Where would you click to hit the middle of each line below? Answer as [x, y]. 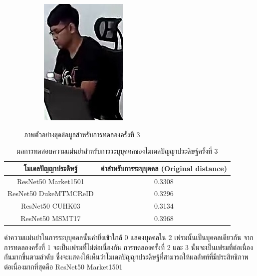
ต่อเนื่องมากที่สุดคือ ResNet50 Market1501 [63, 267]
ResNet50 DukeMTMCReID [51, 193]
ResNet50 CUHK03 [50, 206]
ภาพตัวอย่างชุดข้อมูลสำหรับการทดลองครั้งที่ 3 [82, 134]
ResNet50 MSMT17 [51, 218]
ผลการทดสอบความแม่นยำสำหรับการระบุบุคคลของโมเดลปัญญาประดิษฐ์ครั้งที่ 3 [117, 151]
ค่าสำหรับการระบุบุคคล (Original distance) [164, 168]
